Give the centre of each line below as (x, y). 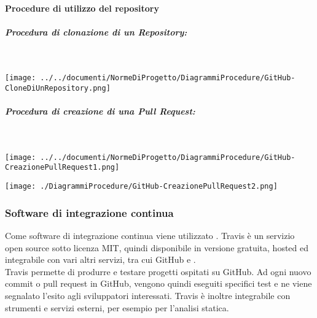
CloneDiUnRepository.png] (58, 88)
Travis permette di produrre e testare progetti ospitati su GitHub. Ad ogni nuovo (158, 271)
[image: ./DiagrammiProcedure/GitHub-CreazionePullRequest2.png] (141, 187)
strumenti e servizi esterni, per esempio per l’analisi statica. (117, 307)
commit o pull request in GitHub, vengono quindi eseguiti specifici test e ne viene (158, 283)
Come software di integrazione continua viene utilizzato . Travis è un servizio (150, 235)
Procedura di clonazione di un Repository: (96, 32)
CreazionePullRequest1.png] (62, 168)
